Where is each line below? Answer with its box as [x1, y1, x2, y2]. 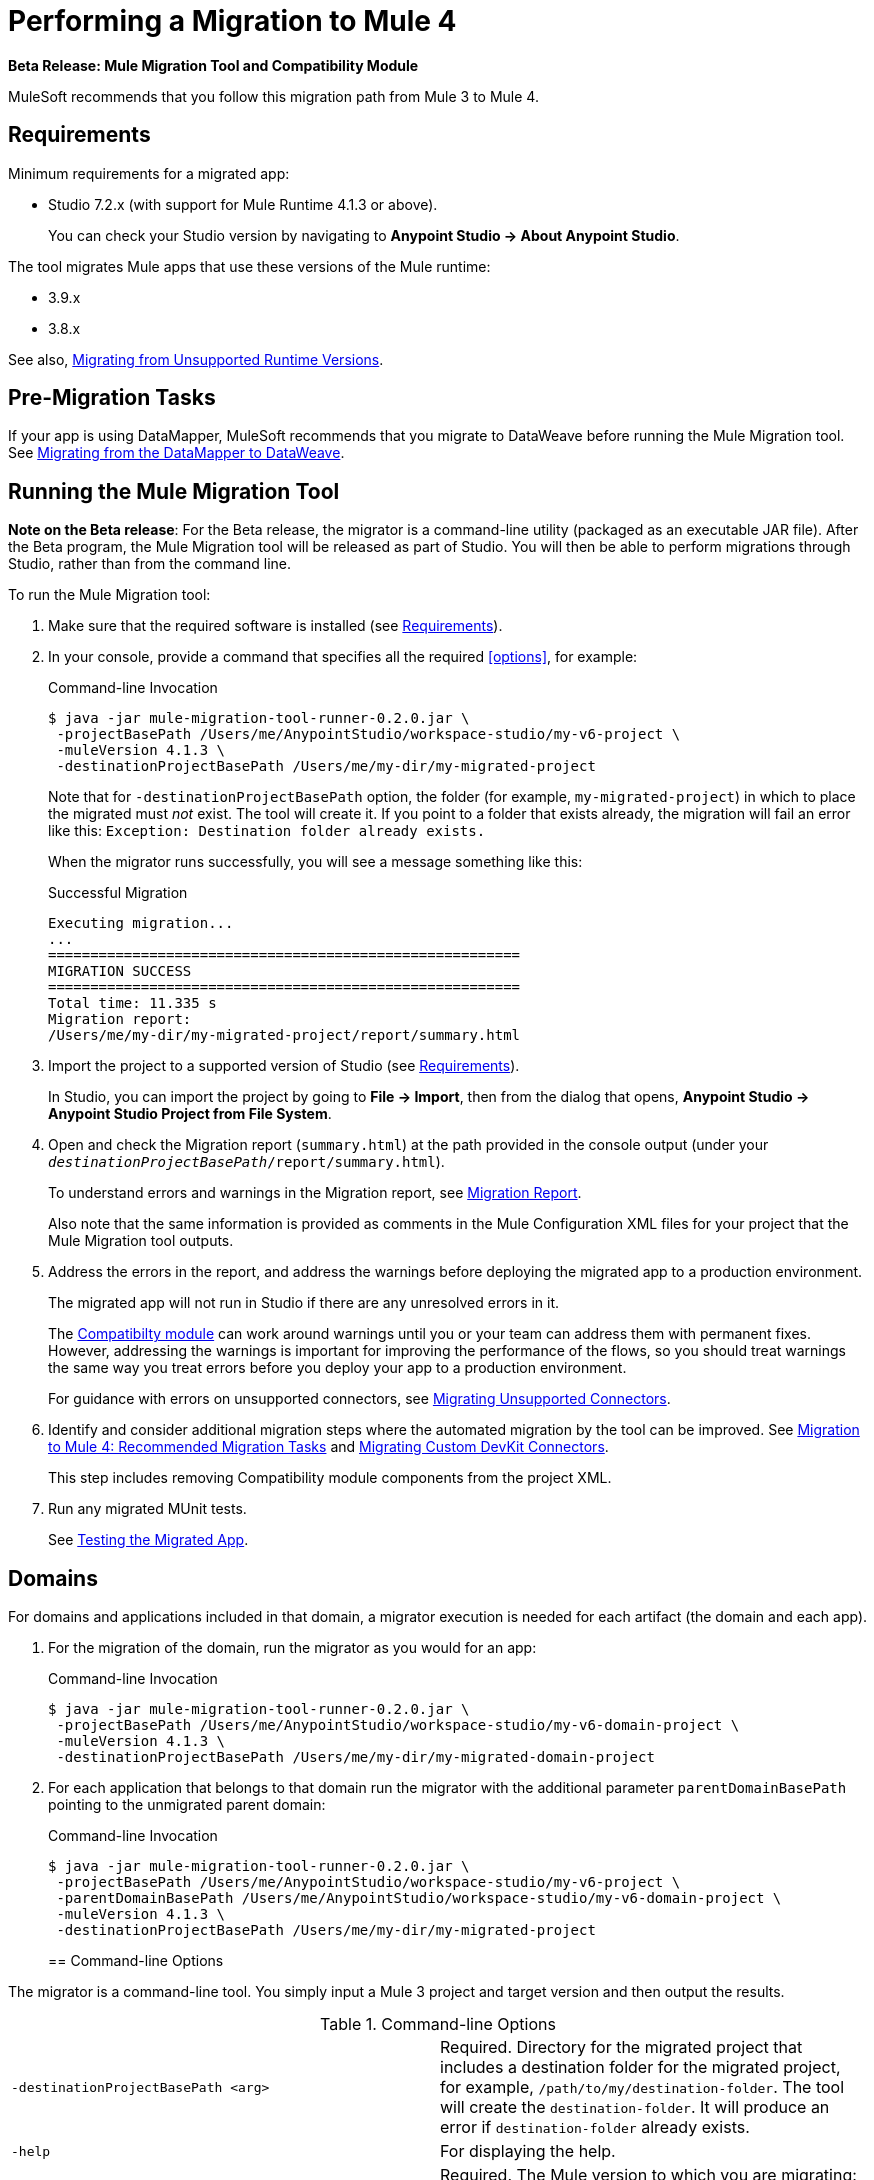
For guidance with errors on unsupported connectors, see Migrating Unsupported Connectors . [48, 1390, 671, 1408]
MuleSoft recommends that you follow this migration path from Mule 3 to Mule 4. [8, 87, 539, 105]
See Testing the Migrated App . [48, 1531, 249, 1549]
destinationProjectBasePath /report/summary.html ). [48, 1153, 445, 1171]
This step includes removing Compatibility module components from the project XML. [48, 1469, 612, 1487]
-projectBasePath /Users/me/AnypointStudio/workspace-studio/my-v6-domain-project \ [56, 1717, 740, 1734]
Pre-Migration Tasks [8, 385, 216, 411]
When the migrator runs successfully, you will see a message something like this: [48, 853, 583, 871]
